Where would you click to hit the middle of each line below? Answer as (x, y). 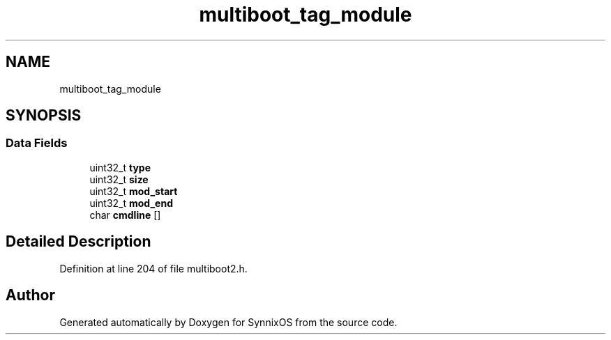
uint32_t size (119, 179)
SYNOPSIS (44, 116)
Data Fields (37, 143)
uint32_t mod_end (131, 203)
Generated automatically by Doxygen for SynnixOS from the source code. (228, 322)
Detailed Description (78, 242)
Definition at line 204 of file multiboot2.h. (153, 268)
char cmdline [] (125, 215)
